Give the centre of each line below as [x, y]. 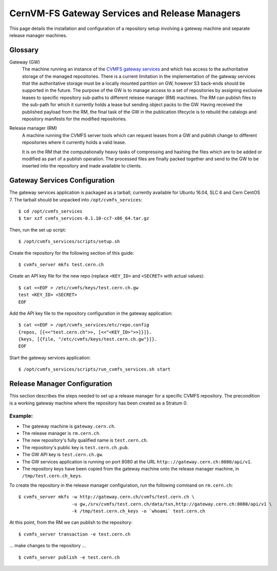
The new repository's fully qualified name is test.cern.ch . [85, 440]
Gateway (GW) [25, 62]
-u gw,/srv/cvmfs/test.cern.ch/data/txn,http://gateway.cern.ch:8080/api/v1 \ [172, 504]
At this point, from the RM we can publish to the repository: [71, 522]
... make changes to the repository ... [48, 546]
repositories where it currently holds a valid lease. [74, 143]
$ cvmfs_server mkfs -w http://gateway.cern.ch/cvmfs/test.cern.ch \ [107, 497]
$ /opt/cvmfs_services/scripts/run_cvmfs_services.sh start [94, 370]
